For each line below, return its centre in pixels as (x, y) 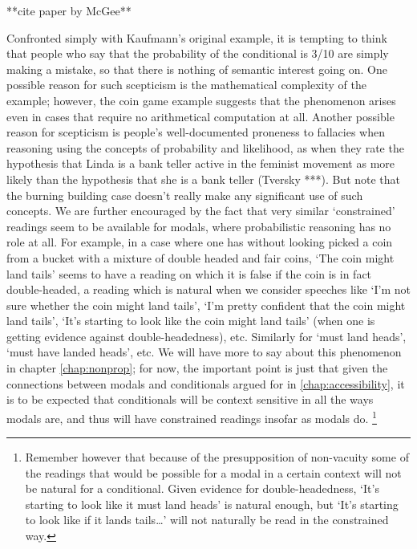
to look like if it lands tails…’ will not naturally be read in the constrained (207, 520)
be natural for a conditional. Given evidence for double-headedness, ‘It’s (202, 488)
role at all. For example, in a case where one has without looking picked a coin (200, 242)
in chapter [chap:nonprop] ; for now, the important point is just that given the (197, 368)
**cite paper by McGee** (69, 10)
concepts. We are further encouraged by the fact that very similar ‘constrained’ (201, 211)
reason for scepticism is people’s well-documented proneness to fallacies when (196, 132)
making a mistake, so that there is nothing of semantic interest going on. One (197, 69)
